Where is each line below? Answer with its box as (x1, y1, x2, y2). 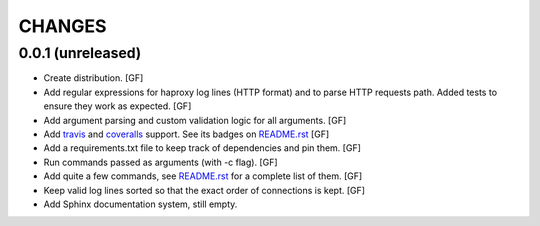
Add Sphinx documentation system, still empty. (43, 198, 238, 210)
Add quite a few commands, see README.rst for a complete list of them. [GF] (43, 170, 363, 182)
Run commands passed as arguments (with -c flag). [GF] (43, 156, 279, 168)
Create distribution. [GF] (43, 72, 144, 84)
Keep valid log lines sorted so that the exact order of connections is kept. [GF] (43, 184, 365, 196)
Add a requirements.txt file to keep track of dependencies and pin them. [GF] (43, 142, 362, 154)
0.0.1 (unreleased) (18, 44, 142, 62)
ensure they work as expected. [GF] (43, 100, 192, 112)
